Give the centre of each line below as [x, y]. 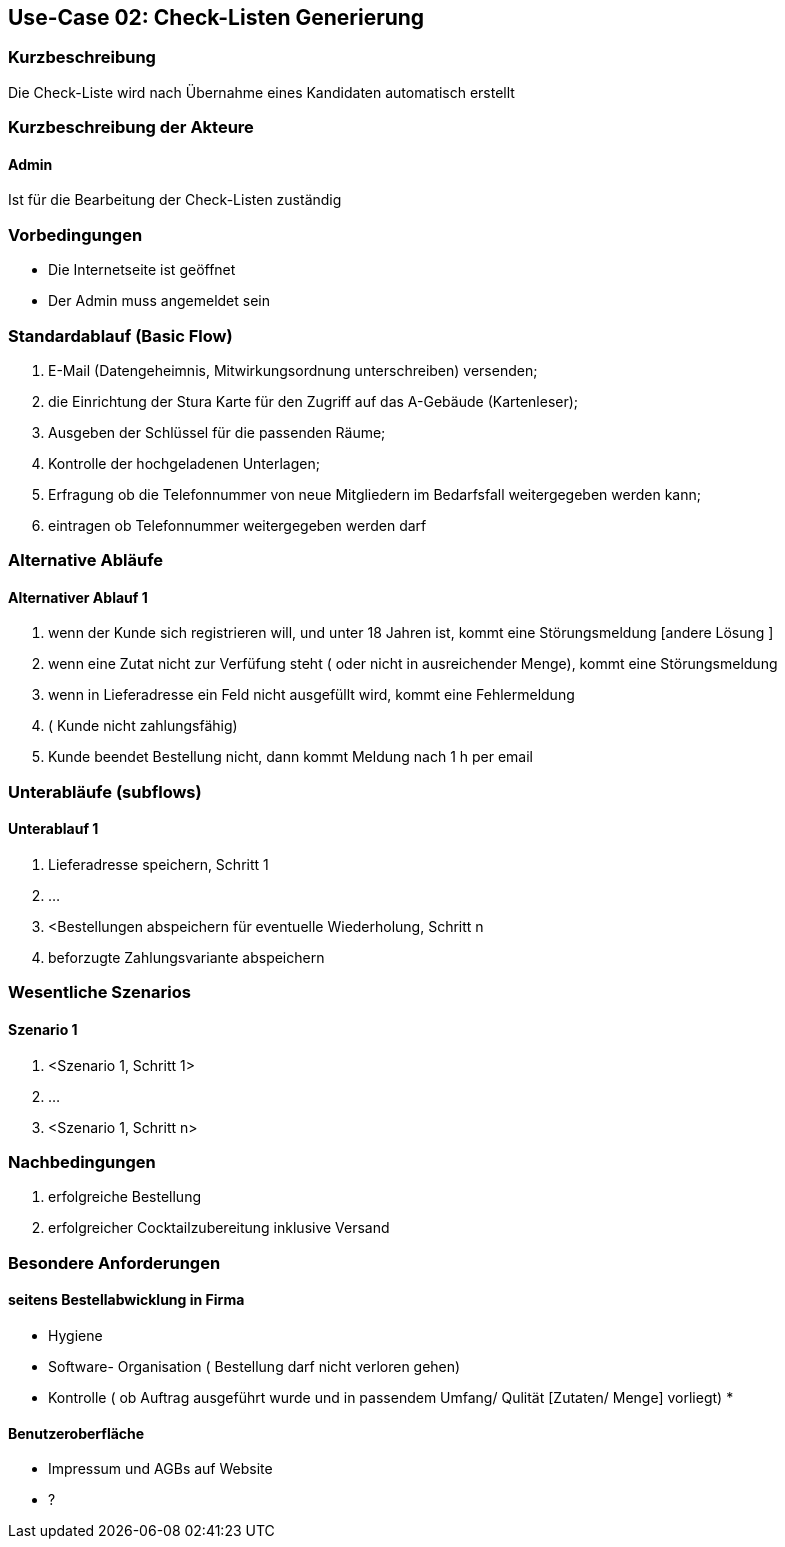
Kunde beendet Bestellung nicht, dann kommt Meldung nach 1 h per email [291, 757]
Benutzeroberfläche [76, 1433]
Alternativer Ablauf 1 [78, 597]
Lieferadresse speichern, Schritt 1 [158, 865]
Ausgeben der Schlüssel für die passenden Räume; [217, 432]
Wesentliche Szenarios [99, 992]
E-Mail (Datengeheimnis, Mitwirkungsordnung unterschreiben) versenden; [293, 370]
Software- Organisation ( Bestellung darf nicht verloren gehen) [254, 1367]
